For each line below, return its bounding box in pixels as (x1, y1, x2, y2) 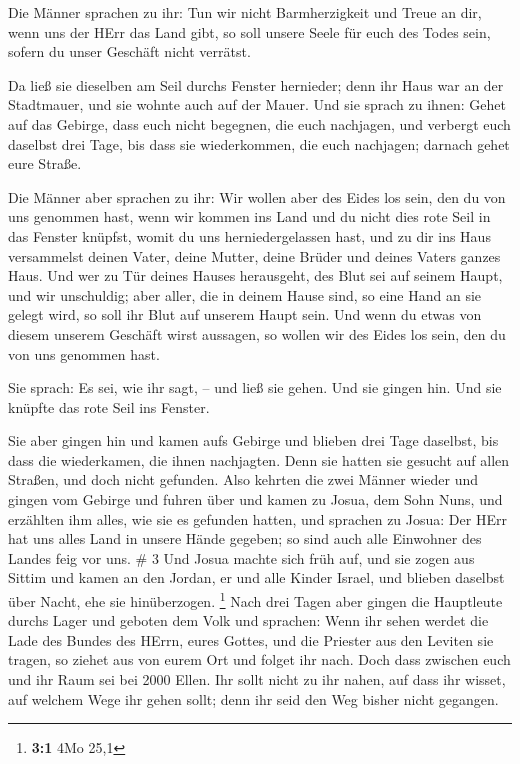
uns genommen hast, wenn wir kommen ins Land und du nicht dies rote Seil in (8, 206, 491, 227)
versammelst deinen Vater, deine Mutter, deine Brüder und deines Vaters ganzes (8, 245, 501, 266)
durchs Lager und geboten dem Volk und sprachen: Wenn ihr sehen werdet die (8, 610, 489, 631)
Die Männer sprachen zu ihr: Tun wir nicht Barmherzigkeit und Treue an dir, (8, 2, 482, 22)
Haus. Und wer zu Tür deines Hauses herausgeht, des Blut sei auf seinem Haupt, (8, 265, 503, 286)
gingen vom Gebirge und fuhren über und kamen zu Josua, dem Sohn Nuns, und (8, 489, 503, 510)
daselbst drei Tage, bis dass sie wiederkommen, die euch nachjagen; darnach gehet (8, 133, 510, 154)
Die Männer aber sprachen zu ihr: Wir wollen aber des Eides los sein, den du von (8, 186, 506, 207)
